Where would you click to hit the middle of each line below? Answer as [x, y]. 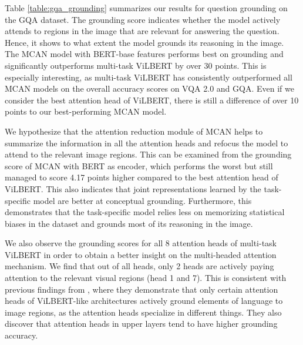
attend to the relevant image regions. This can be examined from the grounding [148, 154]
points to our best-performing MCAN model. [86, 111]
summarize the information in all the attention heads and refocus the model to [147, 143]
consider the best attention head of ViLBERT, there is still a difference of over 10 [152, 100]
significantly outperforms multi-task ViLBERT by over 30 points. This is [136, 65]
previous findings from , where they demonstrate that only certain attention [142, 289]
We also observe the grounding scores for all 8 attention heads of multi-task [141, 243]
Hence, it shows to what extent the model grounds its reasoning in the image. [144, 42]
